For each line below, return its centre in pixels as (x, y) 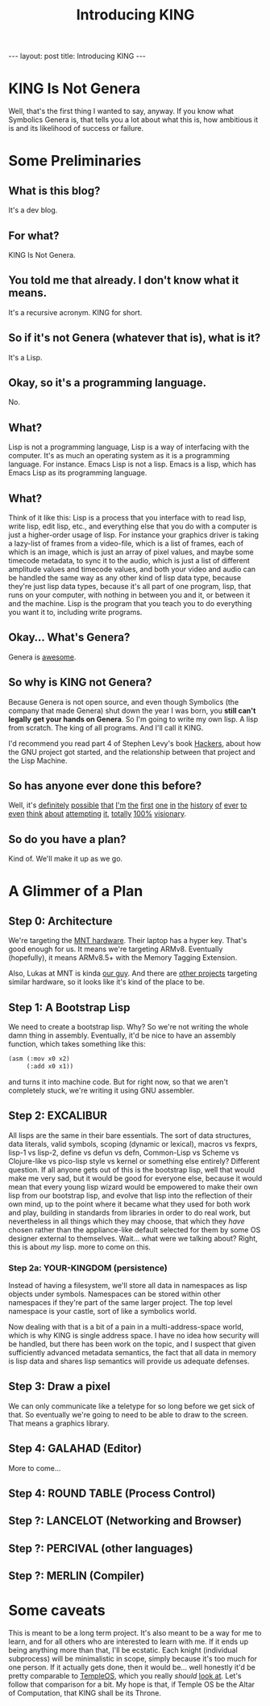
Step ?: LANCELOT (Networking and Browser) (125, 1521)
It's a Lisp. (25, 357)
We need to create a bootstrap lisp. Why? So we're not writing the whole (129, 1027)
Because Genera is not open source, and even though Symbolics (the (124, 701)
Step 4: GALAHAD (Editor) (75, 1449)
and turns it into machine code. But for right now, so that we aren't (118, 1081)
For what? (34, 236)
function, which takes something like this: (77, 1044)
